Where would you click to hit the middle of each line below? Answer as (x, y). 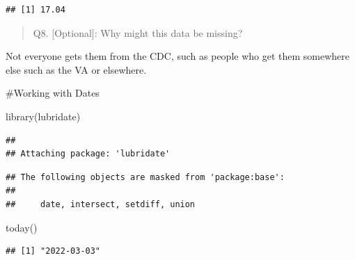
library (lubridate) (43, 116)
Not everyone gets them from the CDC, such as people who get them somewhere (178, 56)
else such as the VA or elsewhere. (76, 69)
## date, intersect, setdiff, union (101, 204)
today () (22, 227)
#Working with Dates (53, 93)
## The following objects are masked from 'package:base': (145, 177)
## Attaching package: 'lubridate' (88, 154)
